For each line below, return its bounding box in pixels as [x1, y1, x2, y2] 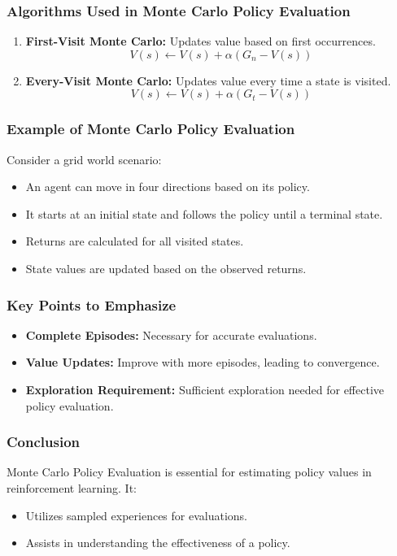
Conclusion [7, 432, 80, 452]
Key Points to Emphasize [7, 294, 177, 315]
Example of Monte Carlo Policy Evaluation [7, 119, 295, 139]
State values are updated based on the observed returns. [25, 260, 307, 276]
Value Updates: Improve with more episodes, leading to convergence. [25, 354, 380, 371]
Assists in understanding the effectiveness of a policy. [25, 534, 290, 551]
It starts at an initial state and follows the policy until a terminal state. [25, 205, 383, 222]
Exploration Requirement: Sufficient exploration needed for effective [25, 381, 385, 397]
